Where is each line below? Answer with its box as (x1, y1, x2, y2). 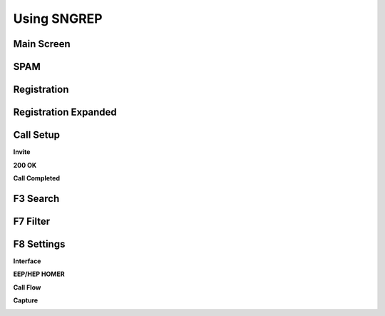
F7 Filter (13, 215, 51, 228)
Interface (13, 257, 41, 265)
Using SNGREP (13, 11, 103, 26)
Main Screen (13, 38, 71, 50)
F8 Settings (13, 238, 66, 250)
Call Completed (13, 173, 61, 182)
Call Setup (13, 129, 61, 141)
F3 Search (13, 193, 60, 205)
